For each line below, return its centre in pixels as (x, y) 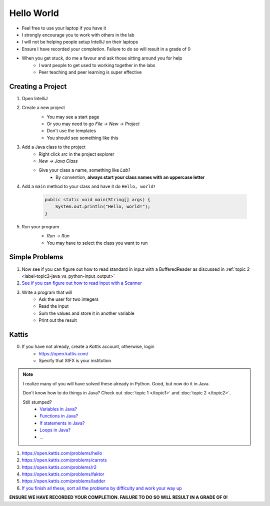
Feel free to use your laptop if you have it (64, 28)
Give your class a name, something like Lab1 (84, 170)
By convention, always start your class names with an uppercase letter (130, 177)
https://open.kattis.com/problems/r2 (59, 467)
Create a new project (43, 108)
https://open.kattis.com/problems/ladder (63, 481)
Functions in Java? (59, 416)
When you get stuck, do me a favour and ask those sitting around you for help (102, 58)
